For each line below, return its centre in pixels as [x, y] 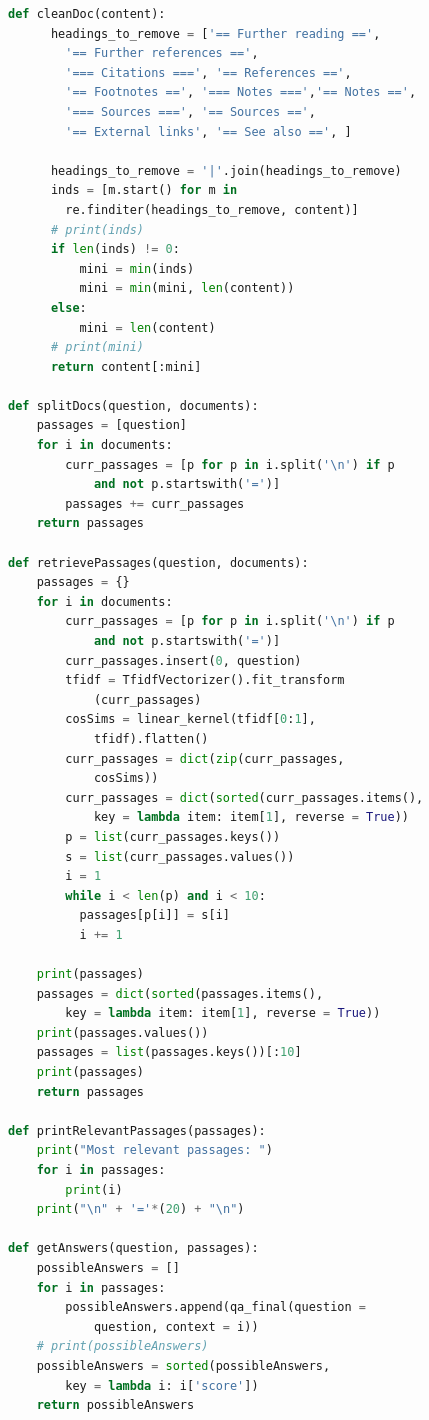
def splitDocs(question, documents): [133, 405]
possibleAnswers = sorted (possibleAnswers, [183, 1365]
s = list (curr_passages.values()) [180, 856]
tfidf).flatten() [151, 738]
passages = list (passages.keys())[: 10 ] [169, 1052]
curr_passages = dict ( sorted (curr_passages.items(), [244, 797]
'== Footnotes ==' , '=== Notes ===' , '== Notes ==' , [241, 92]
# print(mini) [97, 347]
